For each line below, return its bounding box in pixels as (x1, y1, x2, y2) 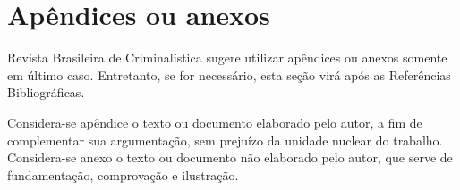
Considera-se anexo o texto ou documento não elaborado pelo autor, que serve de (7, 148, 453, 167)
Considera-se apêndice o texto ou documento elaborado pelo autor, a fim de (7, 112, 422, 131)
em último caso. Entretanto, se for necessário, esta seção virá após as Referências (7, 65, 451, 84)
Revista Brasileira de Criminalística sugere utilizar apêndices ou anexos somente (7, 48, 447, 67)
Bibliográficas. (7, 83, 85, 102)
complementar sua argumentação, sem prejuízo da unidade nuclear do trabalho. (7, 130, 443, 149)
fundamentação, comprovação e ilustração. (7, 165, 239, 184)
